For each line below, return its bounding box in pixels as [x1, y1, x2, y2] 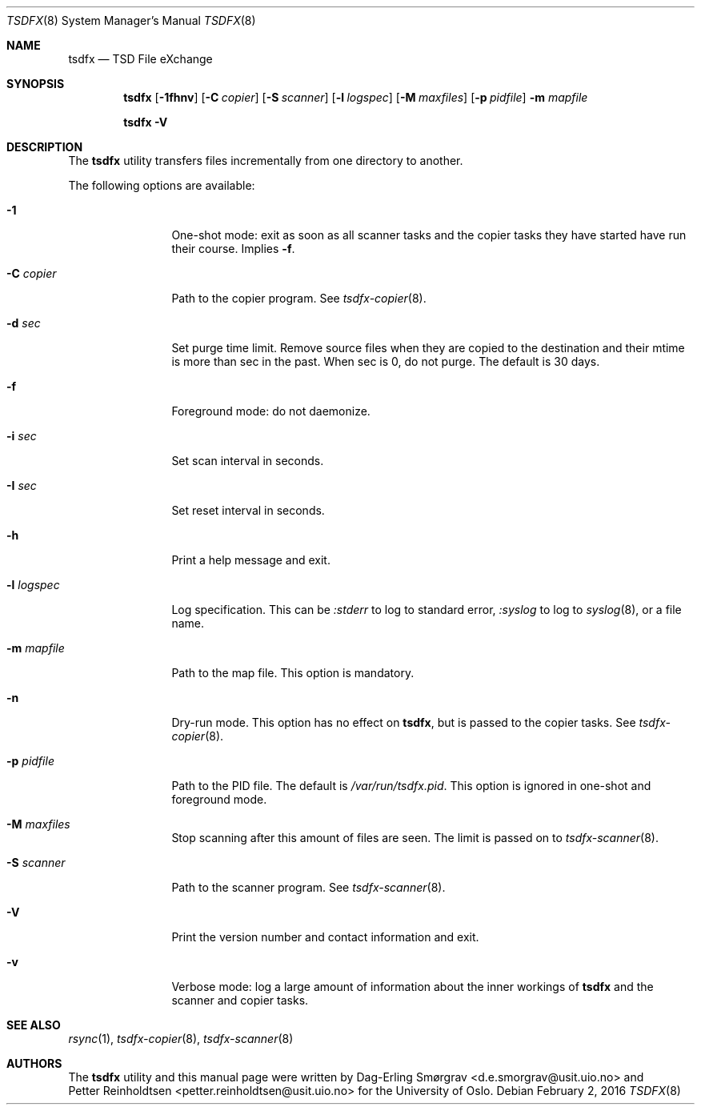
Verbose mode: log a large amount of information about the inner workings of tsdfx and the [171, 980, 654, 993]
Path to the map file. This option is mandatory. [171, 666, 415, 680]
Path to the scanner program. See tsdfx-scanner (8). [171, 880, 446, 894]
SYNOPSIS [6, 77, 65, 90]
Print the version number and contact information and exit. [171, 930, 479, 944]
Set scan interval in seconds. [171, 454, 324, 467]
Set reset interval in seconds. [171, 503, 325, 517]
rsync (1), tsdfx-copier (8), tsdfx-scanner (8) [68, 1032, 294, 1045]
